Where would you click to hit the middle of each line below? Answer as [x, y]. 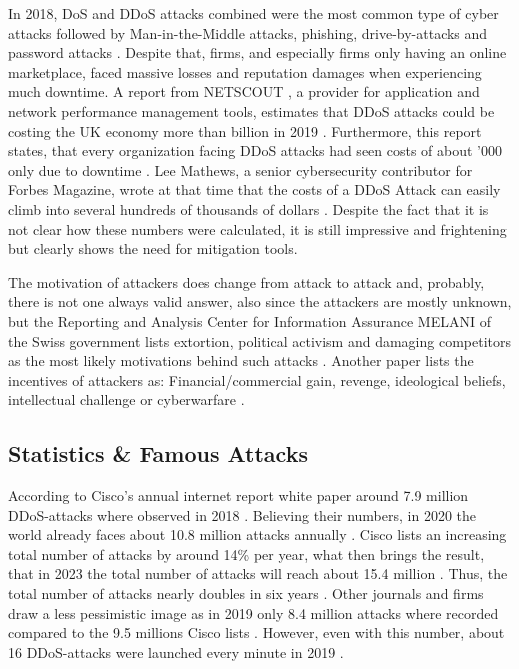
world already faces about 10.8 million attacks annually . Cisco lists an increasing [257, 534]
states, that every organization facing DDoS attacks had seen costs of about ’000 [255, 150]
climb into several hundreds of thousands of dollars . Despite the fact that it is [248, 208]
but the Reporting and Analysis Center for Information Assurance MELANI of [249, 320]
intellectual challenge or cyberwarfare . [126, 399]
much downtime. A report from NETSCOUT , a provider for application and [244, 91]
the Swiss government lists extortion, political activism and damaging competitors [260, 340]
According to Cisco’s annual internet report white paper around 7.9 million [238, 495]
